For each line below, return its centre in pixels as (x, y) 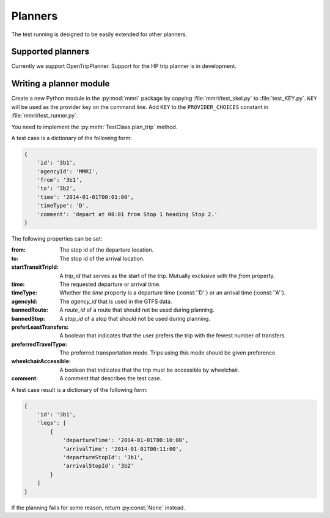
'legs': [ (52, 423)
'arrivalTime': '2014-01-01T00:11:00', (123, 449)
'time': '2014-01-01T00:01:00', (86, 197)
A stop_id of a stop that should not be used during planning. (135, 318)
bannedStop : (28, 318)
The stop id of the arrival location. (102, 258)
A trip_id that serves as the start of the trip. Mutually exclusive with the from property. (167, 276)
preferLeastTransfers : (40, 327)
